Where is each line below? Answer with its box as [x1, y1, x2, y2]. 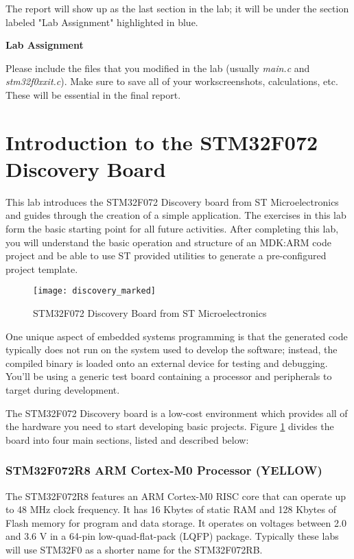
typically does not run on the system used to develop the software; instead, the [5, 342, 338, 357]
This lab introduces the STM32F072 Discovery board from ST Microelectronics [5, 194, 339, 209]
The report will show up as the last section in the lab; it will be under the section [5, 1, 349, 15]
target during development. [5, 383, 120, 397]
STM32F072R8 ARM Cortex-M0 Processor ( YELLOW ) [5, 462, 322, 479]
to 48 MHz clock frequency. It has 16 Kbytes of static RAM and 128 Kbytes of [5, 502, 336, 516]
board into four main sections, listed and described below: [5, 432, 249, 447]
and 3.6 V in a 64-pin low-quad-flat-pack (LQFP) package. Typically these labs [5, 529, 339, 543]
